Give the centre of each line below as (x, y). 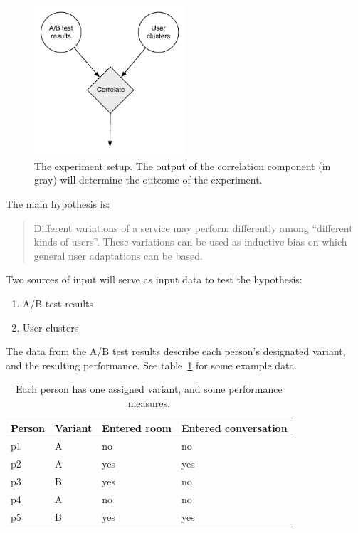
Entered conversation (234, 427)
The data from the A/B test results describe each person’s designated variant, (176, 351)
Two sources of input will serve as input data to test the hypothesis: (154, 279)
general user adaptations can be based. (118, 255)
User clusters (51, 327)
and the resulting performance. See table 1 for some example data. (152, 365)
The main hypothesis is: (58, 204)
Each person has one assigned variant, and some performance (149, 389)
